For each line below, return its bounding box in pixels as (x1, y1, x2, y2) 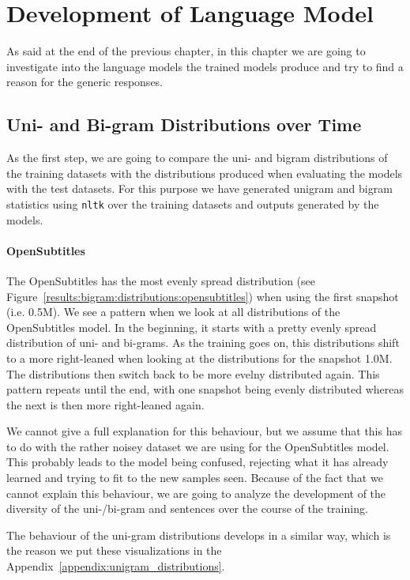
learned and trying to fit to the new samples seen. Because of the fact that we (6, 469, 383, 486)
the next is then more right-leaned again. (6, 396, 205, 412)
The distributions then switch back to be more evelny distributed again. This (6, 365, 380, 382)
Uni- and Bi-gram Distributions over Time (6, 112, 362, 137)
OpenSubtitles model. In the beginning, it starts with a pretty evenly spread (6, 318, 377, 335)
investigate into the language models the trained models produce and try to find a (6, 58, 404, 74)
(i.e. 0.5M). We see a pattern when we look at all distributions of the (6, 303, 340, 320)
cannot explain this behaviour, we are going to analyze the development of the (6, 484, 386, 501)
